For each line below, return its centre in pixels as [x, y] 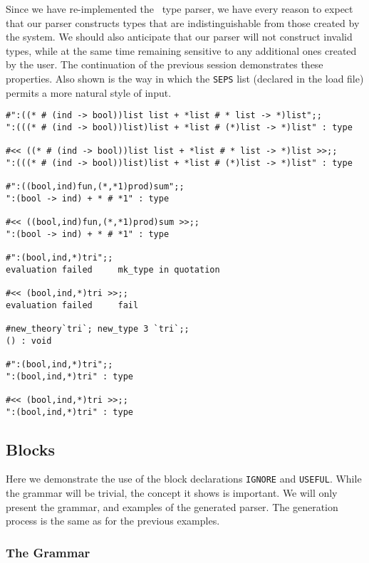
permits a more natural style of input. [89, 92]
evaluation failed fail [72, 305]
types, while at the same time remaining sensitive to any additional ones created [181, 50]
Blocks [30, 449]
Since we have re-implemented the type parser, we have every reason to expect [180, 9]
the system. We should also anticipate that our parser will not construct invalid [179, 37]
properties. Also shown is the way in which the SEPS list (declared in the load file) [185, 78]
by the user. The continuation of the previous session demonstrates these [165, 64]
